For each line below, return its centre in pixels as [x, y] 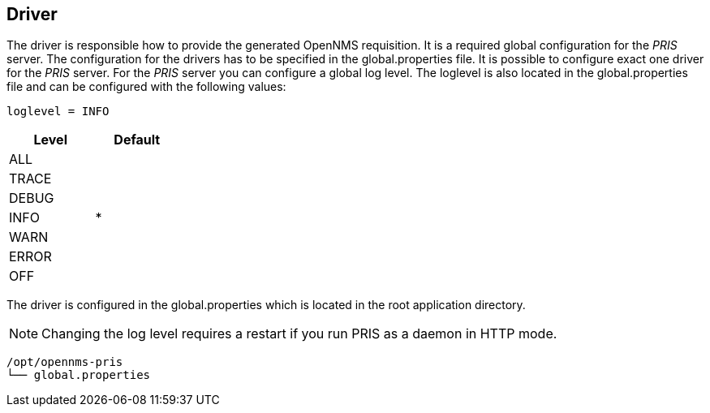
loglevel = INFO [58, 112]
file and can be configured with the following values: [146, 87]
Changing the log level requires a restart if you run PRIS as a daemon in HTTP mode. [299, 334]
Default [137, 140]
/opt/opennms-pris [65, 362]
